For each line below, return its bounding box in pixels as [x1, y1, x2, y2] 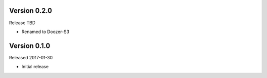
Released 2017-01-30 [9, 54, 53, 60]
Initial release [21, 64, 49, 70]
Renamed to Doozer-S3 [21, 29, 69, 35]
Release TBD [9, 20, 36, 26]
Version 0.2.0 [9, 6, 52, 15]
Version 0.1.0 [9, 41, 50, 50]
